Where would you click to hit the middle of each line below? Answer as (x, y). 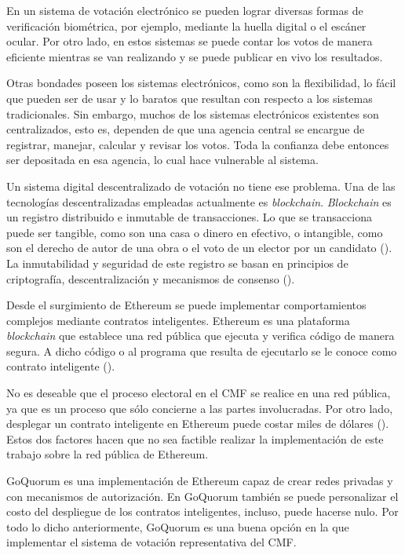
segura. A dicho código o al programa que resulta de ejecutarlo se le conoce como (202, 351)
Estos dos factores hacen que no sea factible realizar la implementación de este (195, 438)
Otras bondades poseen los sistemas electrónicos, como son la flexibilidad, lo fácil (201, 83)
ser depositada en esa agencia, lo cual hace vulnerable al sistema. (162, 160)
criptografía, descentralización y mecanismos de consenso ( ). (151, 278)
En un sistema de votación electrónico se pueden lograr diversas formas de (185, 10)
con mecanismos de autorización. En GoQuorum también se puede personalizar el (202, 496)
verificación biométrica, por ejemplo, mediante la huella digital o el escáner (186, 26)
